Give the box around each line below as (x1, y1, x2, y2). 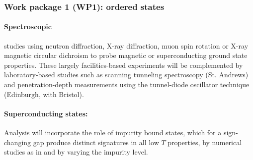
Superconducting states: (4, 108, 88, 118)
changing (4, 137, 31, 147)
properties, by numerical (168, 137, 242, 147)
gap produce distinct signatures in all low (33, 137, 159, 147)
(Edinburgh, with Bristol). (4, 89, 84, 99)
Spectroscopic (4, 21, 52, 32)
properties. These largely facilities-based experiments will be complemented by (4, 59, 243, 70)
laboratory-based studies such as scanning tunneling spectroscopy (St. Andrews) (4, 69, 249, 80)
